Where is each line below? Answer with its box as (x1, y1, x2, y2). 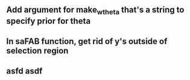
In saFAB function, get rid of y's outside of (6, 36, 168, 46)
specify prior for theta (6, 16, 91, 26)
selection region (6, 45, 69, 56)
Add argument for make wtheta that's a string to (6, 5, 185, 17)
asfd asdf (6, 66, 43, 76)
